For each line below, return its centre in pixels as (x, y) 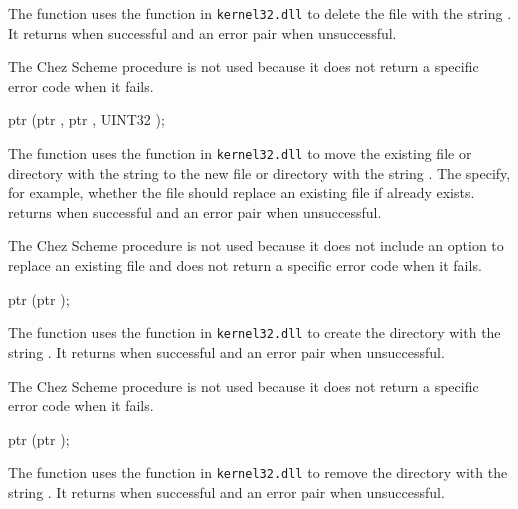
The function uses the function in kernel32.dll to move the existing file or (240, 153)
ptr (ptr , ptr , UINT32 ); (86, 119)
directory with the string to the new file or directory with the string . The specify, (259, 172)
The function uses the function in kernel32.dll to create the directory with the (254, 332)
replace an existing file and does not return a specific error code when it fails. (245, 265)
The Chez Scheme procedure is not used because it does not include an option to (256, 245)
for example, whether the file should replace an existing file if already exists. (241, 192)
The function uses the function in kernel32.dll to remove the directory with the (258, 472)
